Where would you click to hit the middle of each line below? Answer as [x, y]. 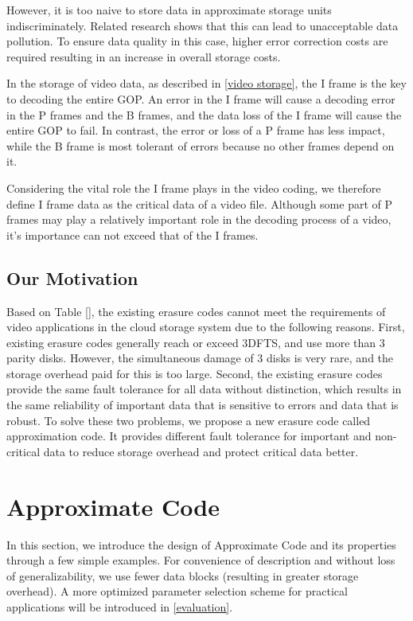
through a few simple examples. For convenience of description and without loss [201, 560]
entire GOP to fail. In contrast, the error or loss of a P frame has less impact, [196, 130]
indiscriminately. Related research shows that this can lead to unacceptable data [203, 25]
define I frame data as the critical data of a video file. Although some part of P [200, 203]
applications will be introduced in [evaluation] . [120, 606]
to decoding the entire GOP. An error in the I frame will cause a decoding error [201, 98]
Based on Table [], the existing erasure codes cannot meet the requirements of [196, 311]
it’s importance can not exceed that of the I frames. [132, 234]
